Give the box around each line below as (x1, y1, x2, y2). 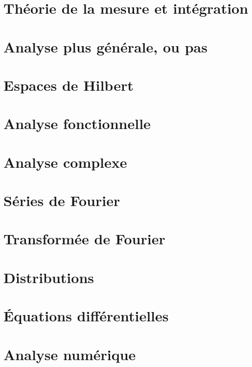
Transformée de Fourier (3, 229, 165, 249)
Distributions (3, 267, 94, 287)
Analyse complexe (3, 152, 127, 172)
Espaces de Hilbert (3, 75, 134, 95)
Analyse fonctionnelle (3, 113, 151, 133)
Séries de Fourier (3, 190, 120, 210)
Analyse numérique (3, 344, 136, 364)
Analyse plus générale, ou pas (3, 36, 207, 56)
